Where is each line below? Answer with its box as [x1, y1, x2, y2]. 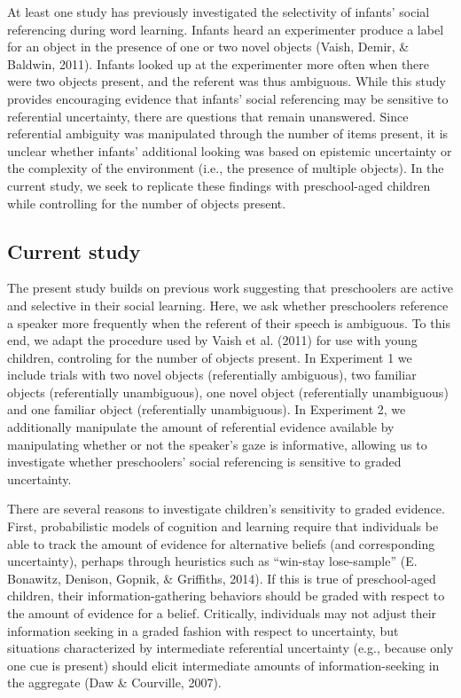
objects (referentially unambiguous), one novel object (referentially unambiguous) [7, 382, 449, 401]
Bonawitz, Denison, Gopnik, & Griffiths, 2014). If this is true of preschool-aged [7, 569, 436, 587]
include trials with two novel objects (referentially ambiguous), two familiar [7, 365, 417, 384]
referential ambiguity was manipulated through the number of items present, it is [7, 124, 449, 143]
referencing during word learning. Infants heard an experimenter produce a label [7, 20, 444, 38]
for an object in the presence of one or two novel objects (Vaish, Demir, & [7, 37, 410, 56]
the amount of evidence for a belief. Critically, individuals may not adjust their [7, 604, 437, 623]
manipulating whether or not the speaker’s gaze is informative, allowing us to [7, 435, 427, 453]
